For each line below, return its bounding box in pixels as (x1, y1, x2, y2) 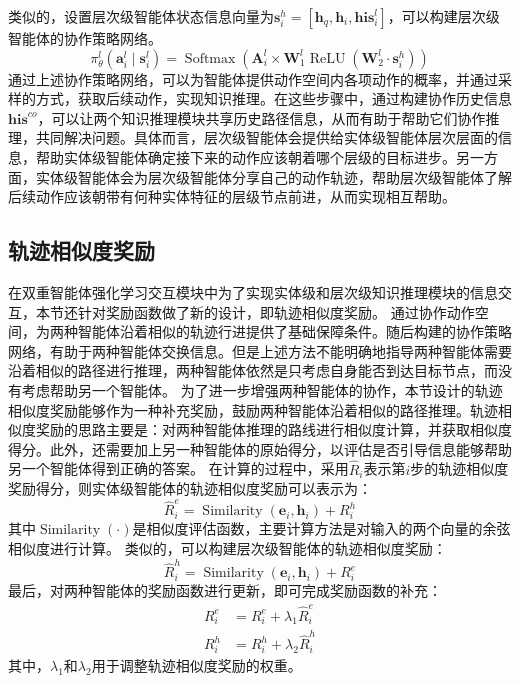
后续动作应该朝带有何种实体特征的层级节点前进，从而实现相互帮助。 (8, 186, 456, 207)
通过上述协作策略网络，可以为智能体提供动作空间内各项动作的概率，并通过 (8, 68, 498, 89)
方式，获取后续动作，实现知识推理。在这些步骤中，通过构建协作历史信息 (35, 88, 512, 109)
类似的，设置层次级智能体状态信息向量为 (8, 6, 274, 26)
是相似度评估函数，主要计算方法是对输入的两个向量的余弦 (132, 518, 511, 539)
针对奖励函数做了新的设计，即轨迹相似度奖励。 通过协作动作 (77, 301, 475, 322)
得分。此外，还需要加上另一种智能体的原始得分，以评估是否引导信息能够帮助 (8, 438, 512, 459)
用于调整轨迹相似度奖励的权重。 (91, 655, 302, 676)
